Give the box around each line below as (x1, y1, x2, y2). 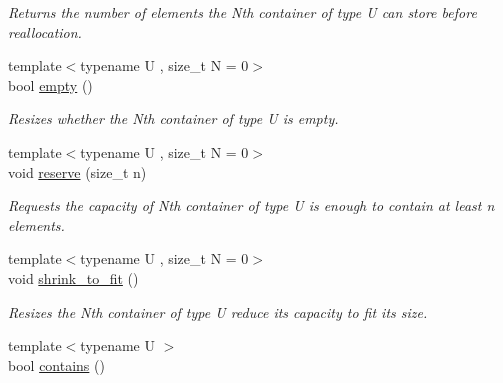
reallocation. (8, 21, 82, 42)
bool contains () (8, 354, 105, 375)
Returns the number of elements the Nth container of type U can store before (8, 2, 477, 22)
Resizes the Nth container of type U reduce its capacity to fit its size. (8, 301, 428, 322)
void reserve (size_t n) (8, 161, 147, 182)
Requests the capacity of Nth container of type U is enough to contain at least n (8, 195, 495, 216)
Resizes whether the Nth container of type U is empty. (8, 108, 339, 129)
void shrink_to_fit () (8, 267, 139, 288)
